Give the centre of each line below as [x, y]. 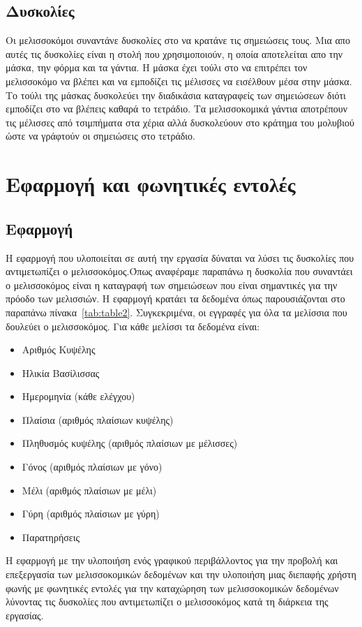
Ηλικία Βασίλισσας [61, 372]
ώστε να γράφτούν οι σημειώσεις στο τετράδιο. [100, 136]
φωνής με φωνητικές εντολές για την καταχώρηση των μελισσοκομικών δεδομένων [172, 588]
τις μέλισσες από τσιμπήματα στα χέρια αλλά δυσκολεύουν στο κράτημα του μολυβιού [180, 122]
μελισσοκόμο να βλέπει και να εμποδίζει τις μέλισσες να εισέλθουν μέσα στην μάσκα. [179, 81]
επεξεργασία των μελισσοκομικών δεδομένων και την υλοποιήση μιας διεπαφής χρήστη [181, 574]
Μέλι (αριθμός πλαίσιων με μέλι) [89, 490]
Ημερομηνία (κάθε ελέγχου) [78, 396]
